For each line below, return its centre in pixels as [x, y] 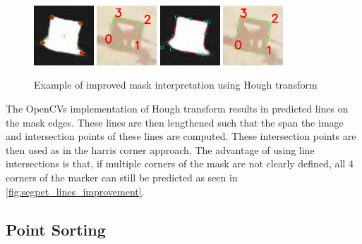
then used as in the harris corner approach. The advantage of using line [160, 149]
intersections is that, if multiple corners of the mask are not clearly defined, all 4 [180, 163]
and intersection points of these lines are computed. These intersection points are [181, 136]
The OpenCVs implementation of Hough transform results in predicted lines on [177, 108]
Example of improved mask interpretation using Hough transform [176, 85]
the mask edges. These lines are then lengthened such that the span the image [175, 122]
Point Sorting [56, 229]
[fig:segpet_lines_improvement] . [75, 191]
